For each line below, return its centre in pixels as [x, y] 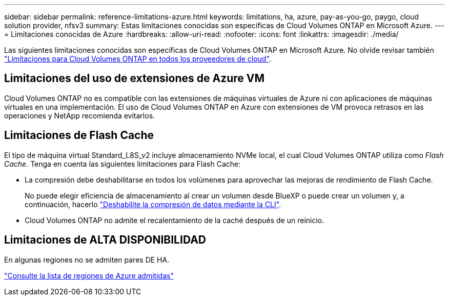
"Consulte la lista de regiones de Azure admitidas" [89, 275]
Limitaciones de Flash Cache [79, 135]
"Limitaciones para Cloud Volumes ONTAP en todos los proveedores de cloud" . [138, 59]
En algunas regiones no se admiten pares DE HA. [87, 259]
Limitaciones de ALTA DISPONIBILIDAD [105, 240]
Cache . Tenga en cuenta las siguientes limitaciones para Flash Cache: [123, 164]
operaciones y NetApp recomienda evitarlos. [80, 115]
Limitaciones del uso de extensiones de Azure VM [135, 78]
